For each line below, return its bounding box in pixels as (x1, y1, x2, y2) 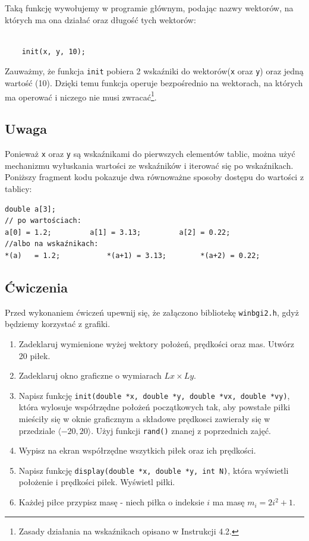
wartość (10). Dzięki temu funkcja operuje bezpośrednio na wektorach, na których (5, 77, 303, 89)
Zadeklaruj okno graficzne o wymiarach (18, 369, 162, 382)
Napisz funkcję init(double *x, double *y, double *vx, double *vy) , (18, 389, 290, 401)
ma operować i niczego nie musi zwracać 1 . (5, 89, 157, 103)
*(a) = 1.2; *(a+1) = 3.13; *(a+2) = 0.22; (5, 251, 260, 260)
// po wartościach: (5, 216, 81, 225)
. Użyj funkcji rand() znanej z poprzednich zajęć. (91, 424, 271, 436)
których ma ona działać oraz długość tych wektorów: (5, 13, 196, 26)
